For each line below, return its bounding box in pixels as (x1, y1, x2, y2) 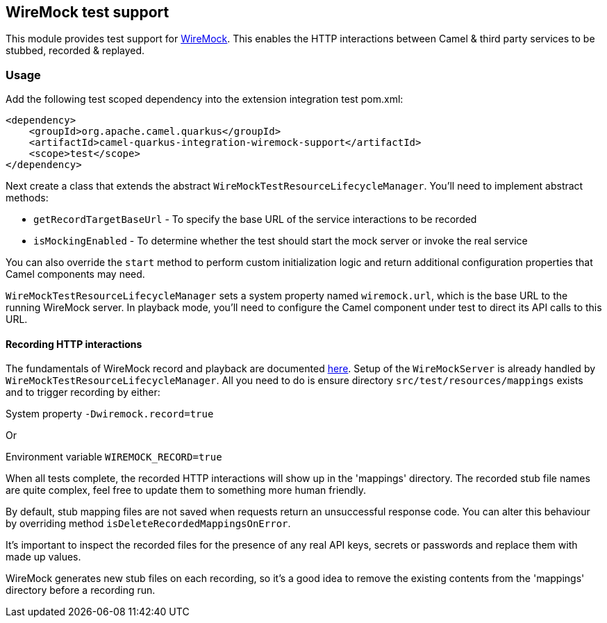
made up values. (6, 551, 81, 563)
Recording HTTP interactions (6, 338, 142, 350)
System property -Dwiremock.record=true (6, 408, 214, 420)
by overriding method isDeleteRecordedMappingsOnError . (6, 517, 291, 530)
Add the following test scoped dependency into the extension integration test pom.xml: (6, 93, 404, 106)
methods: (6, 192, 49, 204)
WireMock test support (6, 3, 169, 21)
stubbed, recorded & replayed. (6, 44, 145, 57)
